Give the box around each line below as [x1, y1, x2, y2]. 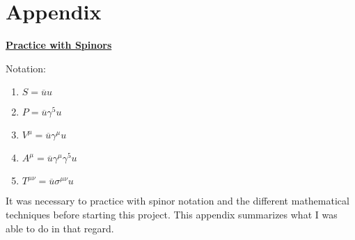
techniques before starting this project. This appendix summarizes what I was [6, 207, 338, 221]
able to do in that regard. [6, 221, 114, 235]
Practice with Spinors [6, 38, 112, 52]
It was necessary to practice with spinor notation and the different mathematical [6, 193, 349, 208]
